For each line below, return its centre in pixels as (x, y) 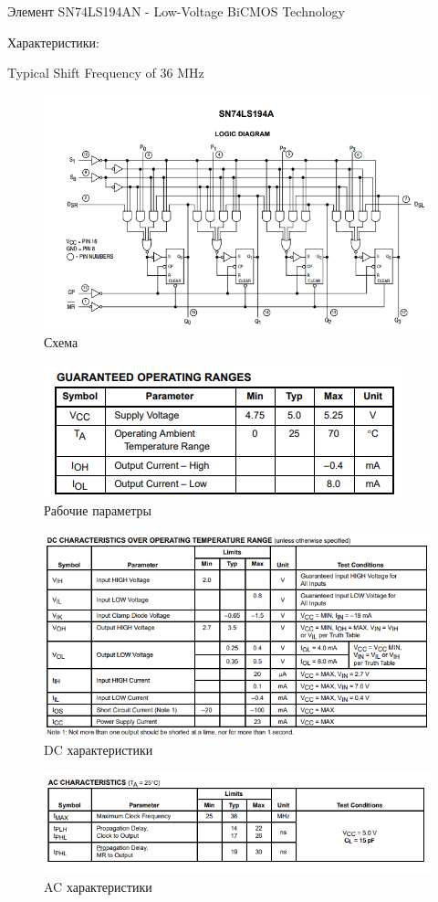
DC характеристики (99, 750)
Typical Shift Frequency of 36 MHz (106, 73)
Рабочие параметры (98, 510)
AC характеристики (98, 887)
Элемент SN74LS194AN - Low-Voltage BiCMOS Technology (177, 11)
